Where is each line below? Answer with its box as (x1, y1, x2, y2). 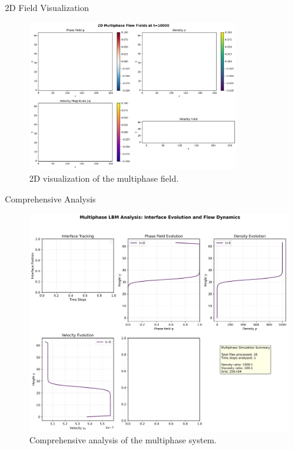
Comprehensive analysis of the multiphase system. (29, 434, 217, 446)
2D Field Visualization (5, 1, 89, 13)
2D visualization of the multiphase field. (29, 171, 179, 184)
